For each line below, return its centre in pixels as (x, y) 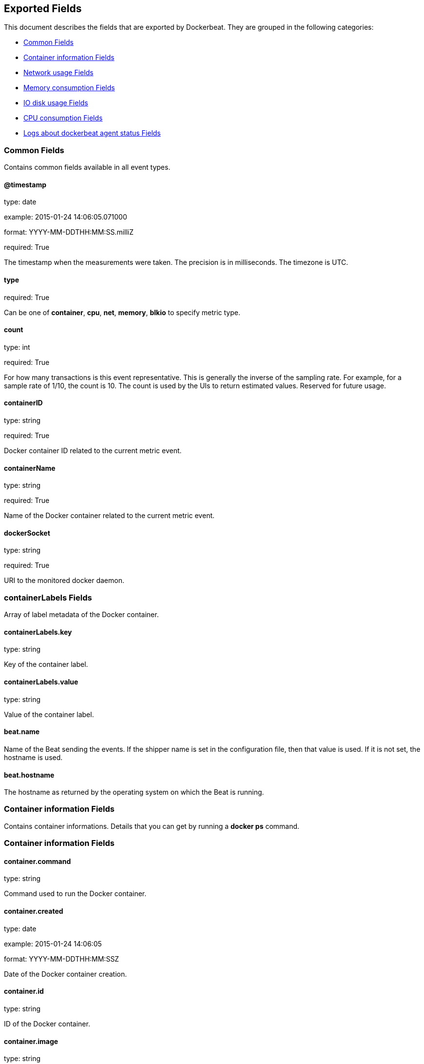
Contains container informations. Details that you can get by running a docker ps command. (152, 826)
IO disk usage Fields (56, 103)
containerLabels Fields (48, 597)
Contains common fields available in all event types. (87, 167)
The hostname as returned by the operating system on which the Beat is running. (134, 792)
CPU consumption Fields (63, 118)
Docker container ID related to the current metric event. (93, 451)
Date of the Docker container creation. (66, 974)
